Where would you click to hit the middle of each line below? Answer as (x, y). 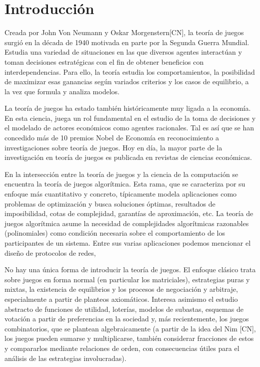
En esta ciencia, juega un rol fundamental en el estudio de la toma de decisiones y (130, 118)
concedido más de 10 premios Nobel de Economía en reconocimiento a (112, 138)
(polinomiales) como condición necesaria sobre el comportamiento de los (115, 233)
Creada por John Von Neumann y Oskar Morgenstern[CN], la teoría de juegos (124, 32)
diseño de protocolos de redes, (50, 252)
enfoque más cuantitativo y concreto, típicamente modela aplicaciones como (121, 194)
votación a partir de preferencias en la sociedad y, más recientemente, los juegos (127, 319)
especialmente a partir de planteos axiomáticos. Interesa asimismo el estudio (121, 299)
